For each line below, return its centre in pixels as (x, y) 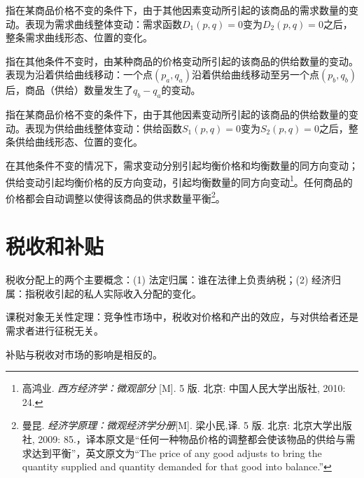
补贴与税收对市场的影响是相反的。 (84, 354)
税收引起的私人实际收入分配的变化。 (118, 293)
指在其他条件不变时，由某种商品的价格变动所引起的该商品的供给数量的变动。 (182, 61)
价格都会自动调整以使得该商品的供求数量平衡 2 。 (115, 197)
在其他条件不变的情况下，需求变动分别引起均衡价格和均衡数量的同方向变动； (182, 165)
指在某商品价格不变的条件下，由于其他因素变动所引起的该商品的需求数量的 (177, 10)
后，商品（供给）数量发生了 (69, 90)
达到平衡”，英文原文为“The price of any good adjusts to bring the (177, 452)
